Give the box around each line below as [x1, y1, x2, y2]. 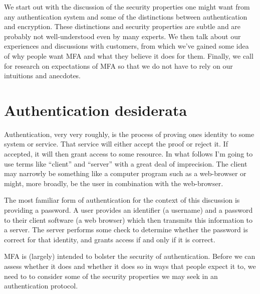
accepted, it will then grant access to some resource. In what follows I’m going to [4, 149, 253, 159]
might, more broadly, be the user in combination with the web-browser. [4, 178, 223, 188]
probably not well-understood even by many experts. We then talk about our [4, 31, 241, 41]
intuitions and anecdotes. [4, 70, 81, 81]
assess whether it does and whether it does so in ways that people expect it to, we [4, 261, 256, 271]
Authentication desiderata [4, 99, 187, 120]
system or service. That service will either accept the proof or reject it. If [4, 138, 228, 149]
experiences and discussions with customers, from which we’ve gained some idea [4, 41, 249, 51]
